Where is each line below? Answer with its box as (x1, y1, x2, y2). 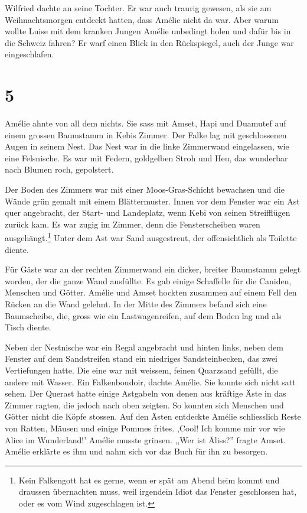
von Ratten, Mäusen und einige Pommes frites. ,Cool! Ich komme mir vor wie (5, 422, 285, 434)
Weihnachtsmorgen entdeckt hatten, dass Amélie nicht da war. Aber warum (5, 13, 279, 25)
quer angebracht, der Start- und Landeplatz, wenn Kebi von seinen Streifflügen (5, 206, 290, 219)
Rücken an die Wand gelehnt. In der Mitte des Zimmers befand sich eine (5, 298, 267, 310)
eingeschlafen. (5, 48, 54, 60)
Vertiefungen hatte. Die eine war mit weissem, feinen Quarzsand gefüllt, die (5, 364, 278, 376)
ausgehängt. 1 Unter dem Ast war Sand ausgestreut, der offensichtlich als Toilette (5, 230, 297, 244)
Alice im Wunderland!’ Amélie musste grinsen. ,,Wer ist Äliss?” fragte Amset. (5, 433, 286, 446)
